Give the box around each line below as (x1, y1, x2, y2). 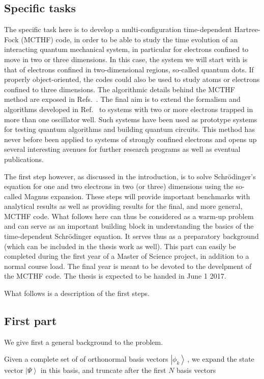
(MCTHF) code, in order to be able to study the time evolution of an (21, 34, 238, 44)
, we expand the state (187, 354, 254, 364)
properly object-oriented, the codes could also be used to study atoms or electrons (4, 74, 260, 85)
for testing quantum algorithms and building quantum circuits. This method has (4, 124, 255, 134)
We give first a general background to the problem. (4, 336, 163, 347)
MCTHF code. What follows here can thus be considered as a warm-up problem (4, 210, 254, 221)
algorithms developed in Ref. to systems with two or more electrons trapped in (4, 103, 253, 114)
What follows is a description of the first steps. (4, 288, 150, 299)
